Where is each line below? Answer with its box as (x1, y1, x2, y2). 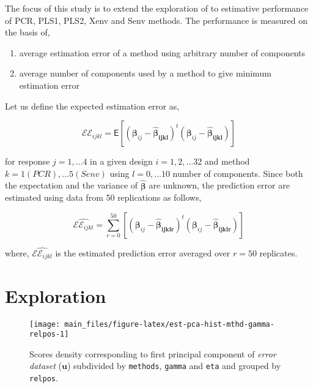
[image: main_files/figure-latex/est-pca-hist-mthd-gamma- (29, 319, 274, 329)
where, (5, 246, 29, 259)
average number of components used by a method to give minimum (19, 67, 271, 80)
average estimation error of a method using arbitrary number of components (19, 46, 306, 59)
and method (204, 155, 250, 168)
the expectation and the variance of (5, 179, 138, 192)
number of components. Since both (172, 166, 303, 179)
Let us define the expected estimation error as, (5, 99, 180, 112)
